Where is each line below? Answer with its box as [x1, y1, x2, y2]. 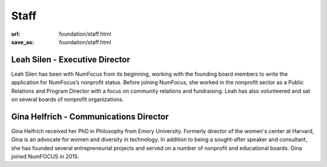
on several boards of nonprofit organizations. [11, 96, 124, 103]
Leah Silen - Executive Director [11, 54, 130, 65]
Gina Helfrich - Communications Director [11, 111, 169, 122]
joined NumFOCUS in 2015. [11, 153, 79, 160]
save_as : [11, 38, 35, 45]
